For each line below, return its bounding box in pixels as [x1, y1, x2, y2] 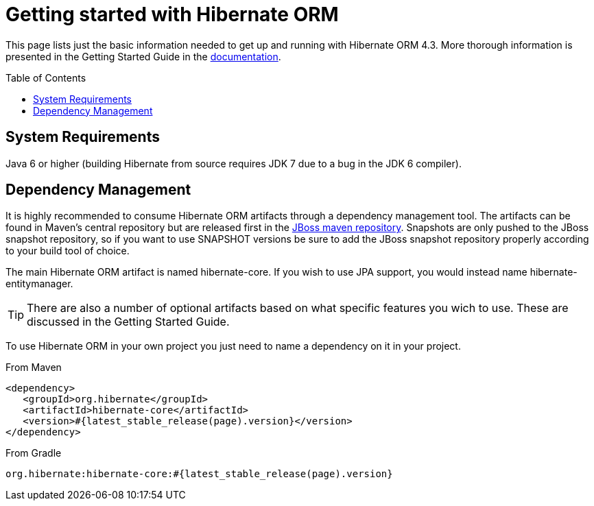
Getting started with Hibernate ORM [5, 3, 339, 26]
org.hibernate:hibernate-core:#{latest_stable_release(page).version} [5, 468, 393, 480]
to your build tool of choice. [5, 245, 130, 257]
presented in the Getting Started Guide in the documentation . [5, 50, 281, 62]
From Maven [5, 361, 62, 374]
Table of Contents [5, 71, 86, 84]
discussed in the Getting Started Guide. [27, 315, 230, 329]
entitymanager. [5, 278, 73, 290]
